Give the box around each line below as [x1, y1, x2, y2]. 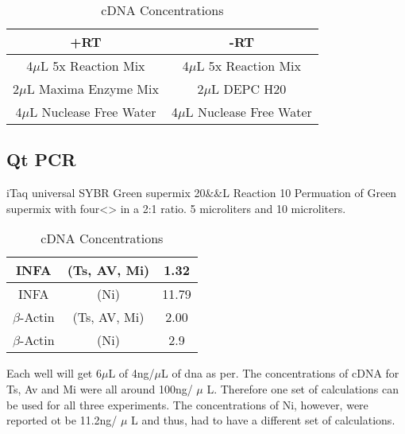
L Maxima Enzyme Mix [26, 79, 159, 98]
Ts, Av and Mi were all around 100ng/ [6, 380, 193, 397]
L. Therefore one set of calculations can [206, 380, 399, 397]
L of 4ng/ [108, 365, 155, 382]
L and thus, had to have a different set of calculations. [131, 412, 395, 428]
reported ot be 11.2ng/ [6, 412, 118, 428]
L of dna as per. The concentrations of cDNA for [161, 365, 399, 382]
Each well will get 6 [6, 365, 102, 382]
